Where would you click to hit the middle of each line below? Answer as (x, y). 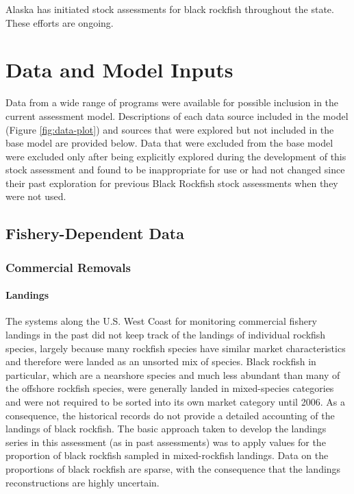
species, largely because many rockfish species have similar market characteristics (176, 348)
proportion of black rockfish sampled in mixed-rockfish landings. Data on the (167, 455)
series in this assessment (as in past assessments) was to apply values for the (166, 442)
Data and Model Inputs (119, 70)
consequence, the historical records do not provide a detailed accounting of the (170, 415)
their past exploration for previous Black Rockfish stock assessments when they (172, 183)
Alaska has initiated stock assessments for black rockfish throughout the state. (170, 9)
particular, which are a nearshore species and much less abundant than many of (173, 374)
